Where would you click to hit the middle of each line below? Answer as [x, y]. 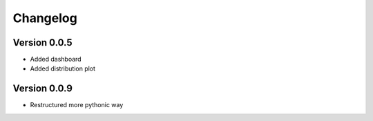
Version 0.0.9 [42, 89]
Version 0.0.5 [42, 43]
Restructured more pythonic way [77, 105]
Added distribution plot [63, 68]
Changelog [45, 18]
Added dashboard [56, 59]
